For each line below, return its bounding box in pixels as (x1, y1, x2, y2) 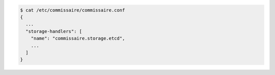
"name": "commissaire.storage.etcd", (31, 35, 125, 42)
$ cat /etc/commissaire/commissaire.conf (20, 7, 125, 13)
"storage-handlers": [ (25, 28, 82, 34)
